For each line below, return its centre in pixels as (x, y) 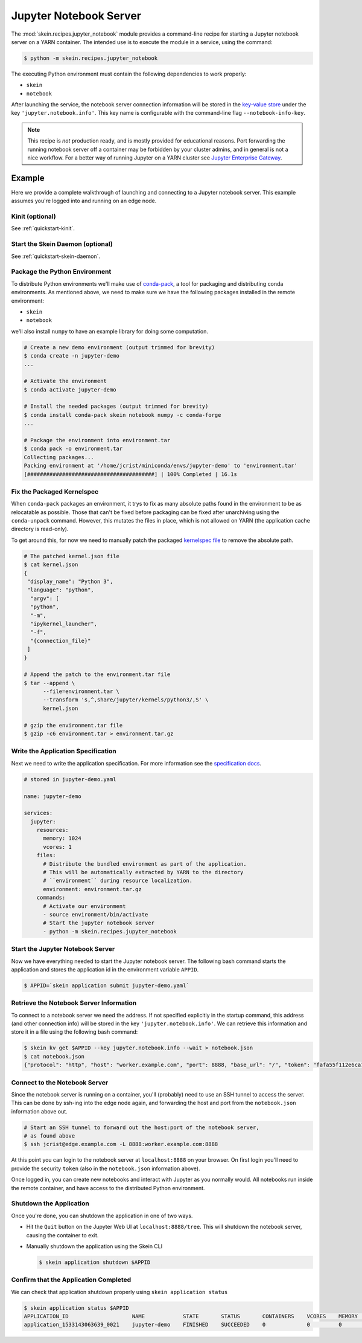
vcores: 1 (58, 847)
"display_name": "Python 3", (70, 581)
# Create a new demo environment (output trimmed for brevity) (119, 347)
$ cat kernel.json (51, 565)
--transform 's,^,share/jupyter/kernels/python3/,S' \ (126, 700)
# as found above (49, 1136)
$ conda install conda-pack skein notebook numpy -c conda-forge (122, 415)
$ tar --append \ (49, 683)
